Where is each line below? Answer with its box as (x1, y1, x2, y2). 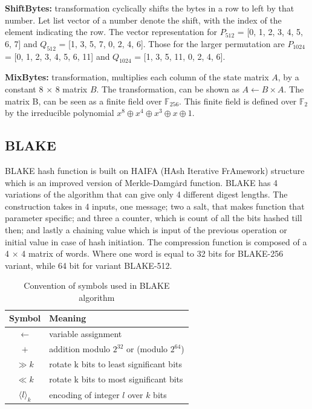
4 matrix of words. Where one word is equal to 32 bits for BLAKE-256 (21, 247, 284, 260)
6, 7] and (5, 37, 37, 50)
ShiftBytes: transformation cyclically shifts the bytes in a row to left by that (5, 2, 294, 14)
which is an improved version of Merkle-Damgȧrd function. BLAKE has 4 (5, 176, 278, 188)
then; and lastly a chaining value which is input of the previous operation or (5, 223, 287, 236)
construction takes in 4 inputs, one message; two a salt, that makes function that (5, 199, 305, 212)
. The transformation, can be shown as (96, 82, 239, 95)
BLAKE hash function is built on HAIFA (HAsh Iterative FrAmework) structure (5, 164, 305, 176)
